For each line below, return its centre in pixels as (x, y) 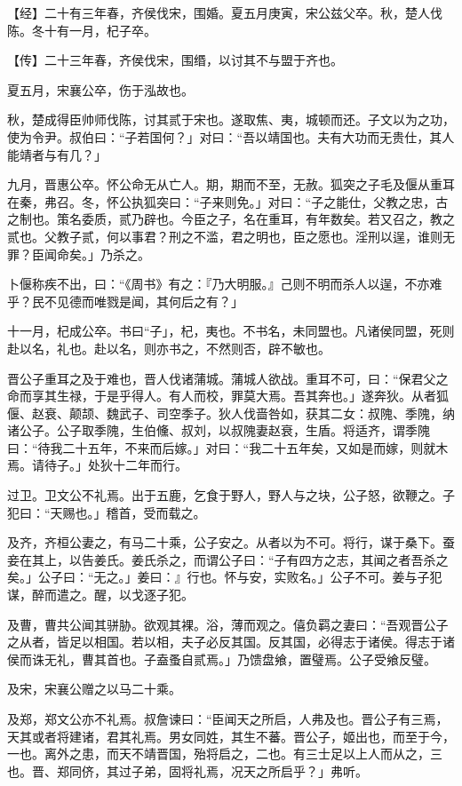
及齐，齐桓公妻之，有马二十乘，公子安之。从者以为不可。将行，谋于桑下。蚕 (231, 542)
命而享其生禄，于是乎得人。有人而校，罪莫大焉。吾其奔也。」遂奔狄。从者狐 (228, 396)
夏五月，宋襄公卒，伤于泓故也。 (100, 89)
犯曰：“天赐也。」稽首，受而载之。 (107, 512)
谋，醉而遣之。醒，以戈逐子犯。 (100, 595)
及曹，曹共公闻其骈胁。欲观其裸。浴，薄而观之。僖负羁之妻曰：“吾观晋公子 (228, 624)
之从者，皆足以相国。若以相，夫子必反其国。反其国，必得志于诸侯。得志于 (225, 642)
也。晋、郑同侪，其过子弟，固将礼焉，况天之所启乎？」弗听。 (187, 770)
